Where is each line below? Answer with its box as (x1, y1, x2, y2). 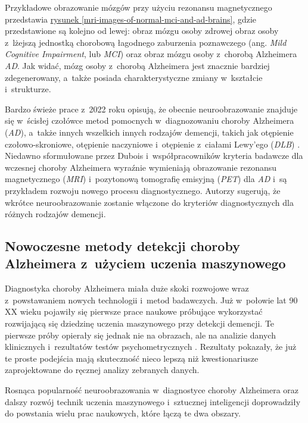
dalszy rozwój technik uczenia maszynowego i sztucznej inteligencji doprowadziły (5, 395, 301, 408)
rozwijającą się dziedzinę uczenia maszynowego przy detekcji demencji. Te (5, 317, 275, 330)
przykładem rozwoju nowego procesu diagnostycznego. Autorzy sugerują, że (5, 184, 281, 196)
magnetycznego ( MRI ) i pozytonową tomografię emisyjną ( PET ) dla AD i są (5, 173, 287, 185)
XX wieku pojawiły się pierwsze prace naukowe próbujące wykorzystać (5, 305, 263, 318)
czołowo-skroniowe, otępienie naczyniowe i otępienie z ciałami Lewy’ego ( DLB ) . (5, 137, 300, 150)
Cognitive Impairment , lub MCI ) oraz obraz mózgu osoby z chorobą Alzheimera (5, 48, 297, 60)
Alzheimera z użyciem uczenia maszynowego (5, 254, 286, 272)
